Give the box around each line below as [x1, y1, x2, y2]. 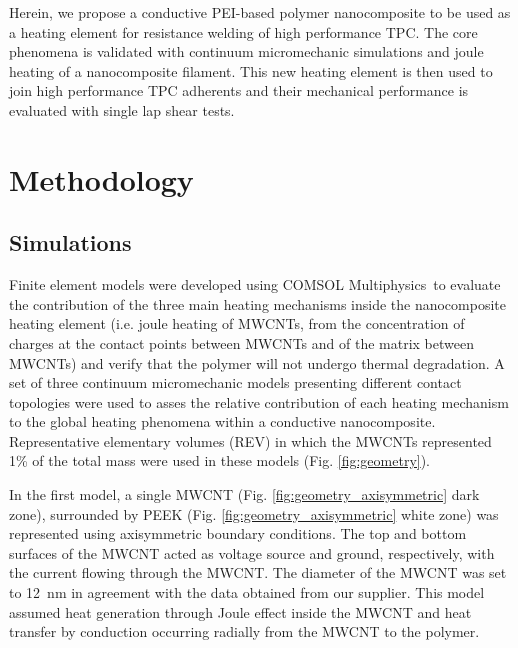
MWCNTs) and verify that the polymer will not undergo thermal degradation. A [9, 352, 505, 373]
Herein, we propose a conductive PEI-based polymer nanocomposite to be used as [9, 2, 511, 22]
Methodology [9, 158, 194, 199]
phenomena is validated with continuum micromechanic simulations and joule [9, 41, 484, 62]
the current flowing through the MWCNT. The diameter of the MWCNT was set [9, 562, 507, 583]
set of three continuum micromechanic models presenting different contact [9, 372, 462, 393]
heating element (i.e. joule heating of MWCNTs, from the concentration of [9, 313, 465, 334]
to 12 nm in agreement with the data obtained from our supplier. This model [9, 582, 485, 603]
